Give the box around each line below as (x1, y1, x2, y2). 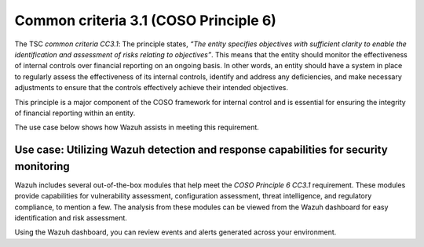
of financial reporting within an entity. (14, 108, 136, 118)
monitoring (14, 159, 70, 173)
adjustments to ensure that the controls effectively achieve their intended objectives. (14, 83, 289, 93)
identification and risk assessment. (14, 212, 127, 223)
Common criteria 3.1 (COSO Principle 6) (14, 12, 276, 29)
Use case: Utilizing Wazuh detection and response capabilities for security (14, 143, 388, 157)
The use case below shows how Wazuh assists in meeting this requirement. (14, 122, 259, 133)
